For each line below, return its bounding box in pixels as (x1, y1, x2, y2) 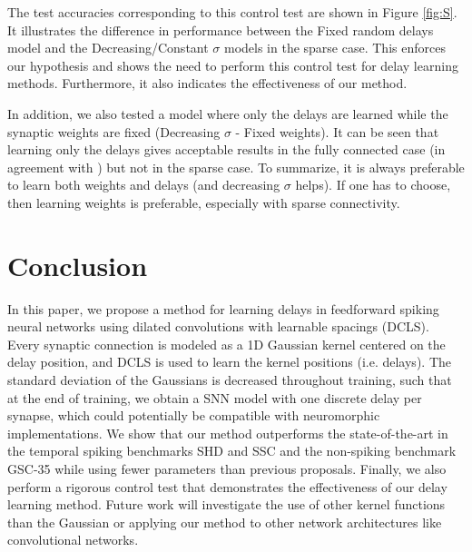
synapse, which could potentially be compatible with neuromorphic (7, 406, 380, 425)
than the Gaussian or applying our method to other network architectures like (7, 512, 442, 531)
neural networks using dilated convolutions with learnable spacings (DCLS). (7, 317, 429, 336)
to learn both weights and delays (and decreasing (7, 175, 280, 194)
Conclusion (7, 246, 148, 283)
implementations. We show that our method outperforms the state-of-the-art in (7, 423, 448, 442)
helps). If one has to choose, (295, 175, 451, 194)
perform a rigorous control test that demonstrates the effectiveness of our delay (7, 477, 447, 496)
